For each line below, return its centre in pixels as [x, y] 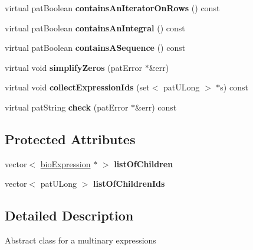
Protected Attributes [70, 139]
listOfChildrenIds [129, 184]
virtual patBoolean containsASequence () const [95, 48]
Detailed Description [69, 215]
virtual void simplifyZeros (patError [74, 67]
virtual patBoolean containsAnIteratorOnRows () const [112, 8]
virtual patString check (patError [67, 107]
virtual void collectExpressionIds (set [77, 87]
